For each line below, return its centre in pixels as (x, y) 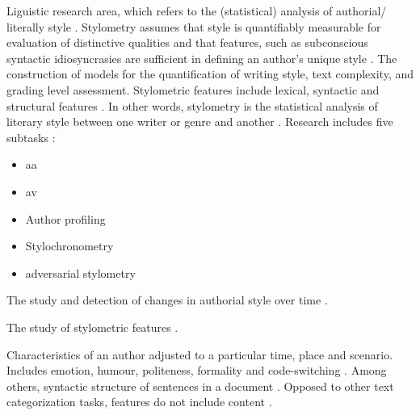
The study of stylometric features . (92, 327)
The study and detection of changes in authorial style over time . (167, 300)
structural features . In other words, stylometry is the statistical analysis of (192, 105)
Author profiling (65, 218)
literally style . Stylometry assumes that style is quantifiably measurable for (194, 26)
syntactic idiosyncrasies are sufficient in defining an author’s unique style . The (202, 58)
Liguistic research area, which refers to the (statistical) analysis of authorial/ (197, 10)
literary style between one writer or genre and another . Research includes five (200, 122)
